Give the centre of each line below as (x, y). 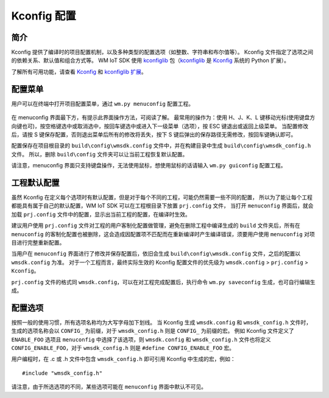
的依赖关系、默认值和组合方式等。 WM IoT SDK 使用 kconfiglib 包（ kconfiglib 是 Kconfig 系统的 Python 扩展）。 (150, 60)
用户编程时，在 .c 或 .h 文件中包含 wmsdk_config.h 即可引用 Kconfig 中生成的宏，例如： (123, 359)
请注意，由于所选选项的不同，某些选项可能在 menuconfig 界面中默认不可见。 (109, 387)
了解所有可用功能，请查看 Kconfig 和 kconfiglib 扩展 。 (79, 72)
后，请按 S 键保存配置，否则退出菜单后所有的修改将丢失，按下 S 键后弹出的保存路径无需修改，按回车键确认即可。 (154, 134)
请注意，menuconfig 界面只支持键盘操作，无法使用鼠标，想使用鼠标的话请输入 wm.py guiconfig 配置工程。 (149, 166)
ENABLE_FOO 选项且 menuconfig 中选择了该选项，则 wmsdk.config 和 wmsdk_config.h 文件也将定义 (141, 339)
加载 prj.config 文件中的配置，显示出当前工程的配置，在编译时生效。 (101, 214)
